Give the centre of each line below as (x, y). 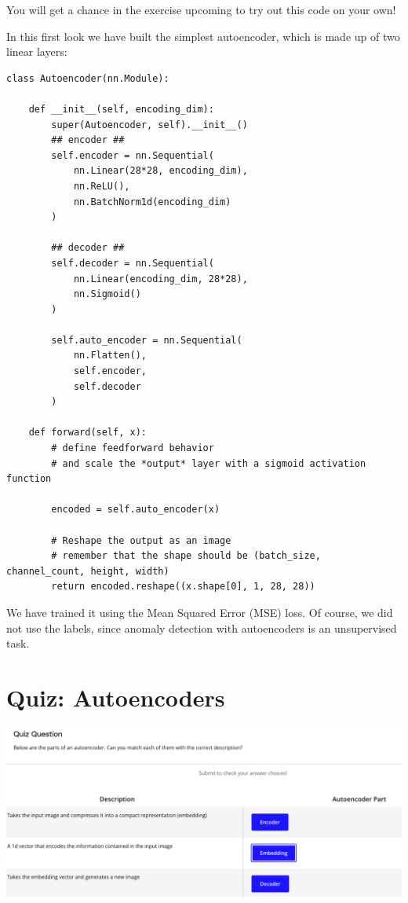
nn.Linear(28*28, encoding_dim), (160, 171)
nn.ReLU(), (102, 186)
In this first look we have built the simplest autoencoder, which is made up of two (203, 36)
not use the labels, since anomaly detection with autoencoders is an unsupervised (202, 628)
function (29, 479)
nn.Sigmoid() (107, 294)
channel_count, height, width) (88, 571)
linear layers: (37, 51)
